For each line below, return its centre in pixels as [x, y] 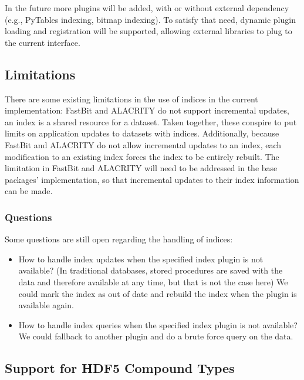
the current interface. [43, 42]
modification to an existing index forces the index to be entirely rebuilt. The [142, 156]
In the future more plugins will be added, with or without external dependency [147, 8]
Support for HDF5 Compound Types [120, 368]
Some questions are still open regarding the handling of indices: [119, 239]
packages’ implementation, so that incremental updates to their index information [152, 179]
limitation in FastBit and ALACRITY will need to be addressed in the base [141, 168]
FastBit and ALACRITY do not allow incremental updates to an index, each [143, 144]
